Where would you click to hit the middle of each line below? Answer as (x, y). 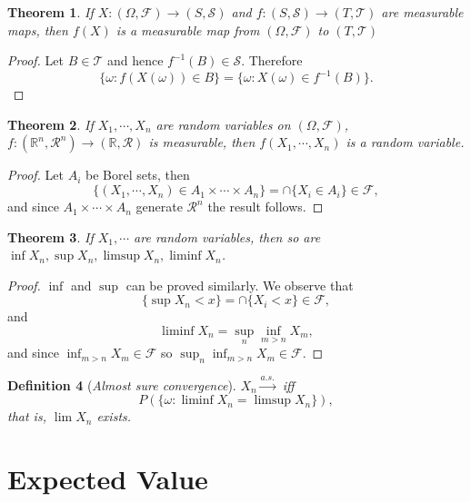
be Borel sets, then (137, 175)
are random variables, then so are (227, 236)
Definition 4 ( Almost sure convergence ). (122, 384)
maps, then (38, 30)
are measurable (422, 12)
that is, (27, 416)
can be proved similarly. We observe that (240, 285)
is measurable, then (202, 142)
